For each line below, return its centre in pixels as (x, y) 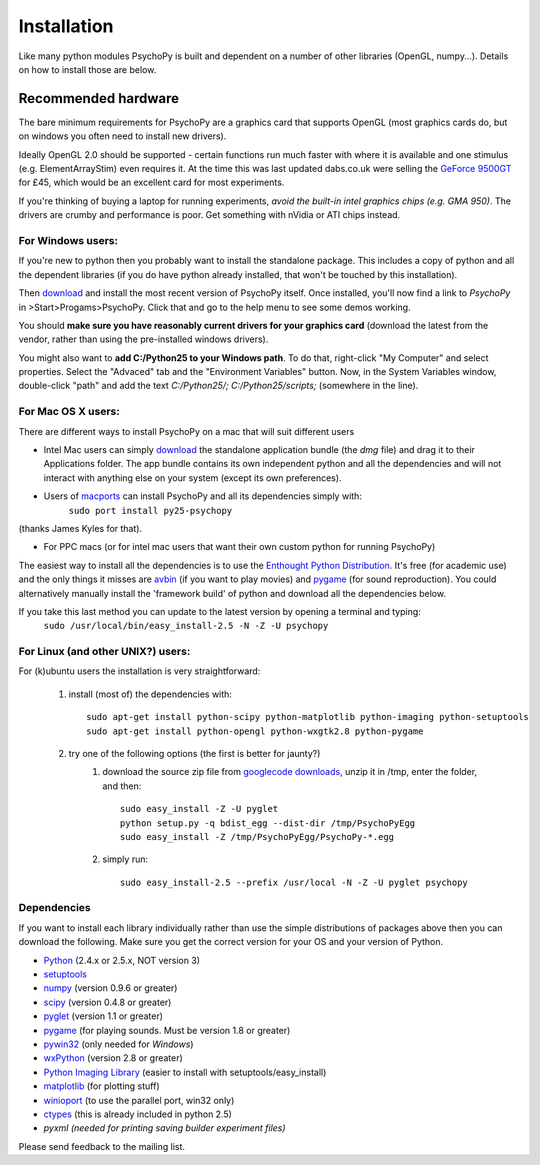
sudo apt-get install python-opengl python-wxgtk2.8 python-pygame (255, 731)
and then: (122, 786)
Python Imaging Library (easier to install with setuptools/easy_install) (185, 1072)
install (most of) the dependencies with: (150, 694)
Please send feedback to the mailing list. (101, 1146)
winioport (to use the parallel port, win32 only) (139, 1100)
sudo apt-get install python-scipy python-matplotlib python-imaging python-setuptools (308, 717)
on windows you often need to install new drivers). (122, 136)
